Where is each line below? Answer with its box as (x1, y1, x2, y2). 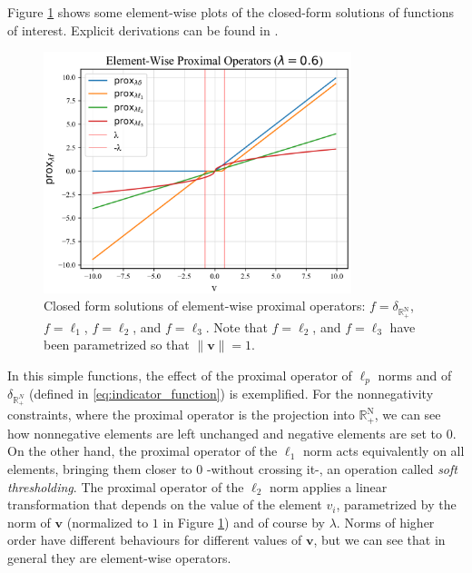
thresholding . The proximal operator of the (7, 477, 244, 496)
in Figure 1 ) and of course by (162, 512, 325, 531)
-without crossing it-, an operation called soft (206, 459, 457, 479)
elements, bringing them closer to (7, 459, 192, 479)
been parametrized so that (44, 335, 190, 354)
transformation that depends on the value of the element (7, 495, 322, 514)
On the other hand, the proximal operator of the (7, 441, 278, 460)
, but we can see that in (313, 530, 446, 549)
